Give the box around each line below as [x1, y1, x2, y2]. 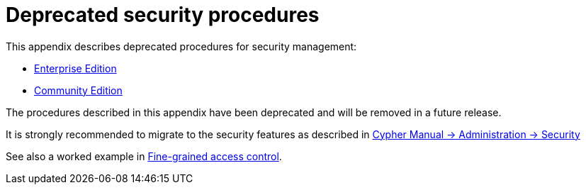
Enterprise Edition [34, 62, 117, 74]
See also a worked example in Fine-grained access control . [6, 150, 282, 162]
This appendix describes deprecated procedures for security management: [6, 40, 357, 52]
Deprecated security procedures [6, 3, 320, 27]
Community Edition [34, 84, 123, 96]
